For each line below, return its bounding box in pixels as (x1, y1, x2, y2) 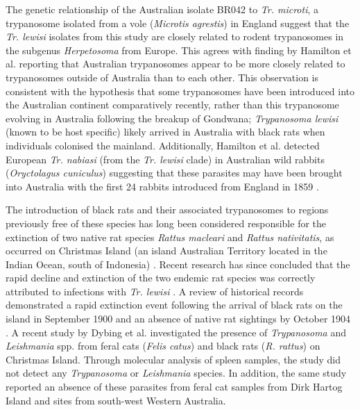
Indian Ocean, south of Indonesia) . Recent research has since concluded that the (6, 256, 350, 271)
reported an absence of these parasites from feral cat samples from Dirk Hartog (6, 379, 343, 394)
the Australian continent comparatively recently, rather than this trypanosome (6, 97, 339, 112)
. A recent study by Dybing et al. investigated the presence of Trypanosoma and (6, 325, 346, 339)
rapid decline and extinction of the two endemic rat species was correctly (6, 270, 316, 285)
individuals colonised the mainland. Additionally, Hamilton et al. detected (6, 138, 320, 152)
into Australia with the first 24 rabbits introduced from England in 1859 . (6, 179, 319, 193)
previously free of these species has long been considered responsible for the (6, 215, 327, 230)
